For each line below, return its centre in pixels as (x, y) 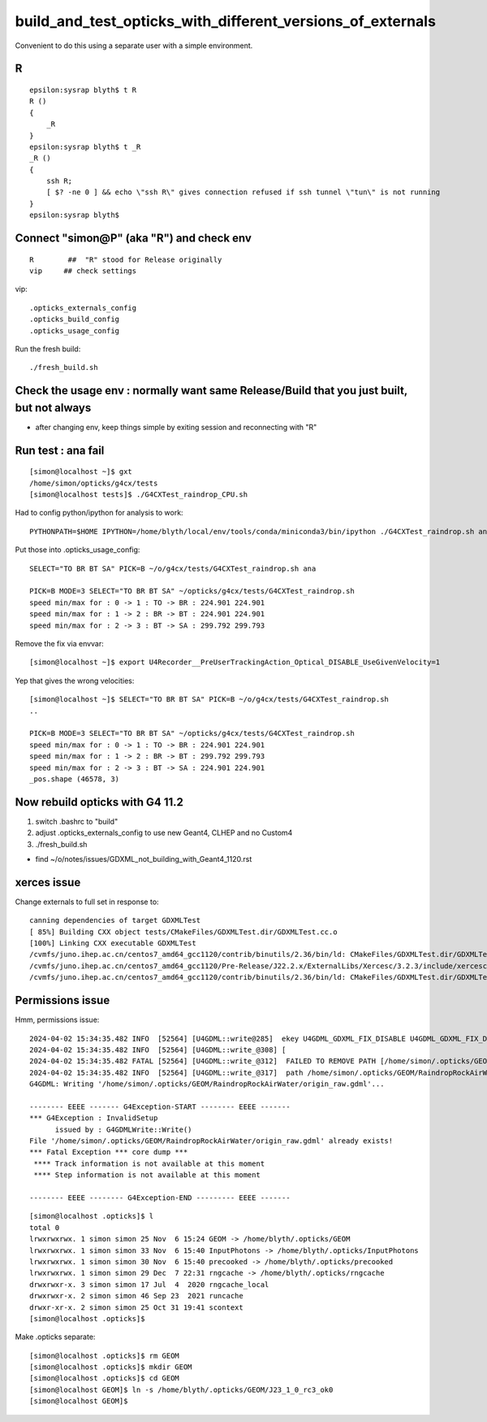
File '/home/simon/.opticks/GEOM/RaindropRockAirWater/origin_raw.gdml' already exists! (211, 1141)
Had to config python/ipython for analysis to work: (99, 513)
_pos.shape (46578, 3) (75, 779)
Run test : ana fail (60, 450)
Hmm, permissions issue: (57, 1020)
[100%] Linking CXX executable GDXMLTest (113, 944)
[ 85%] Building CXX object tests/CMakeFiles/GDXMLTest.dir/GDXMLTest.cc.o (183, 932)
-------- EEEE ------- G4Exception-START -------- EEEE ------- (160, 1107)
